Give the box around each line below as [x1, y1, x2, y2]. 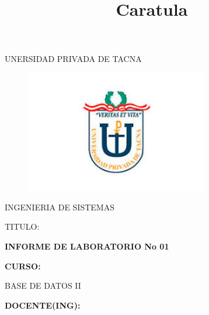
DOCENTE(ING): [5, 299, 81, 311]
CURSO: [5, 259, 41, 272]
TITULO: [5, 220, 40, 233]
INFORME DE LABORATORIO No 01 [5, 240, 169, 252]
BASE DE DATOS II [5, 279, 81, 292]
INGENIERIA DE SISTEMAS [5, 200, 114, 213]
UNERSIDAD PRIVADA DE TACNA [5, 53, 142, 65]
